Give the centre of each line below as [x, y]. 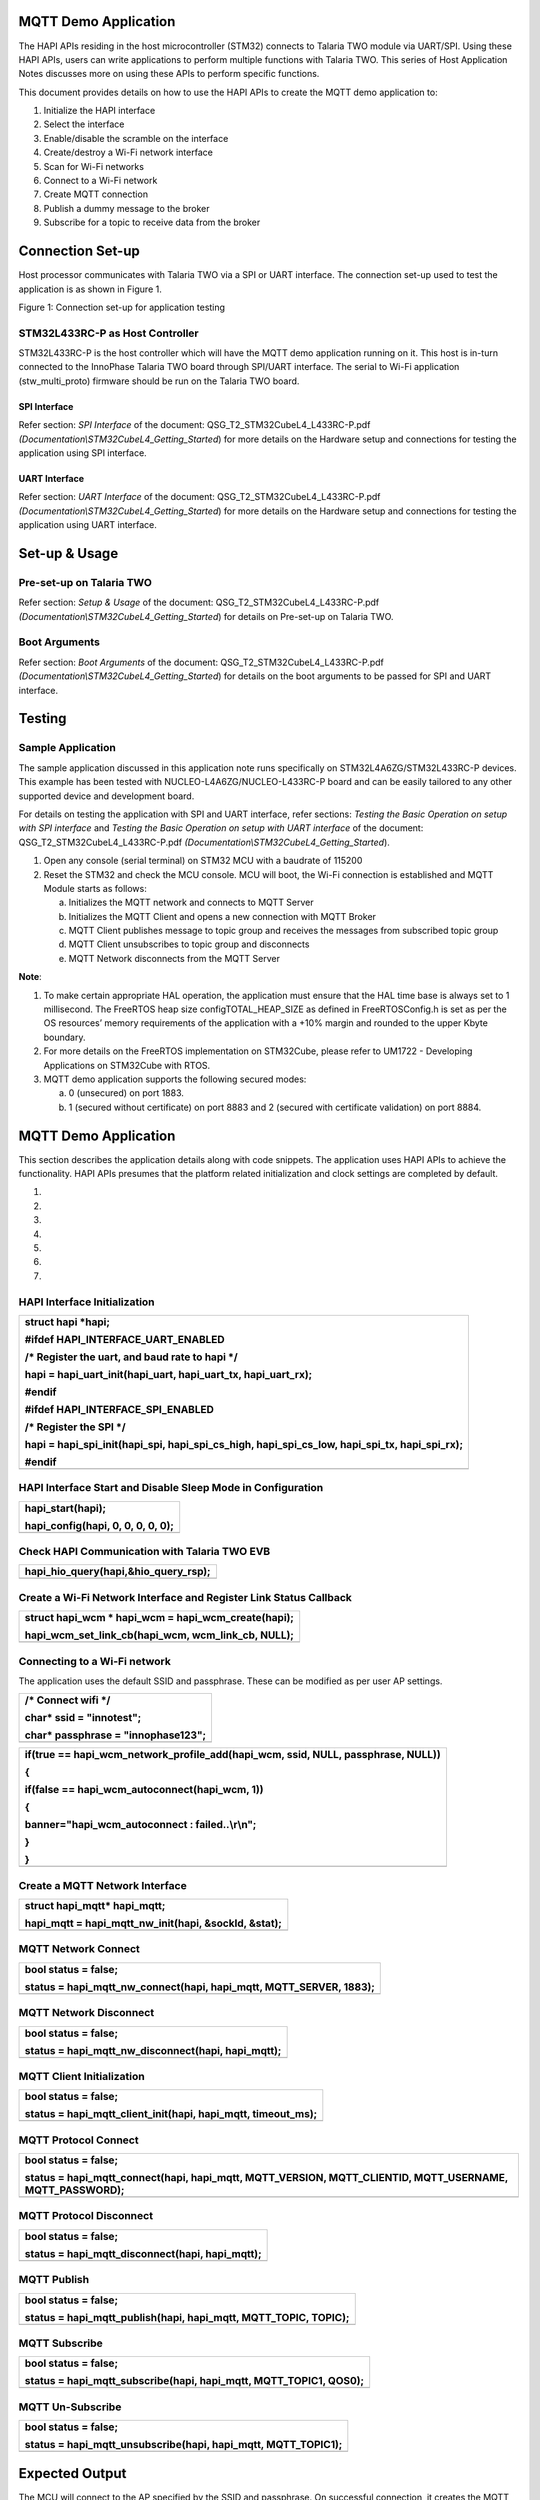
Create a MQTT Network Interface [102, 1885]
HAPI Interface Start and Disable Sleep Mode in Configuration [171, 1488]
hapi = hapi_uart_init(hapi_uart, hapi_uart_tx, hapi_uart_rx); [168, 1374]
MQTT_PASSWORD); [74, 2190]
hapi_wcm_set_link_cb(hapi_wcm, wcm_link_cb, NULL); [159, 1635]
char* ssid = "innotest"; [83, 1718]
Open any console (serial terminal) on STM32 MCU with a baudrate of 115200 [203, 861]
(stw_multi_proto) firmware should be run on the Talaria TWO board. [159, 381]
